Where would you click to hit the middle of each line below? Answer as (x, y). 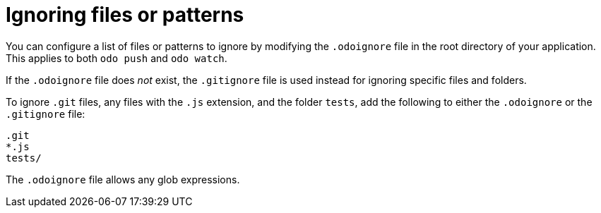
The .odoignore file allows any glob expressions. (123, 179)
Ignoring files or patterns (125, 15)
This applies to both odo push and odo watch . (117, 58)
